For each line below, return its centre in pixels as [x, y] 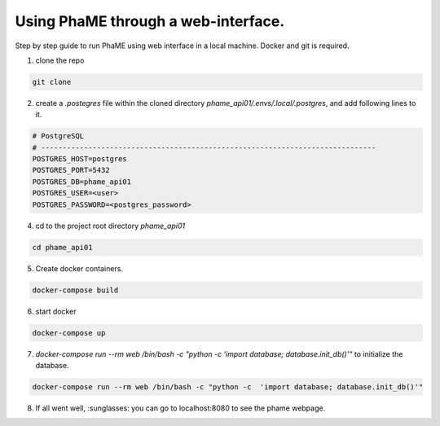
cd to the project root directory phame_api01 [110, 226]
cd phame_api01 [62, 247]
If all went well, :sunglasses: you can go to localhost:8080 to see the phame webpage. [180, 408]
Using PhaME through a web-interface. [150, 21]
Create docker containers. [79, 268]
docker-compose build [75, 290]
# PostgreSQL [58, 136]
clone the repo [60, 60]
